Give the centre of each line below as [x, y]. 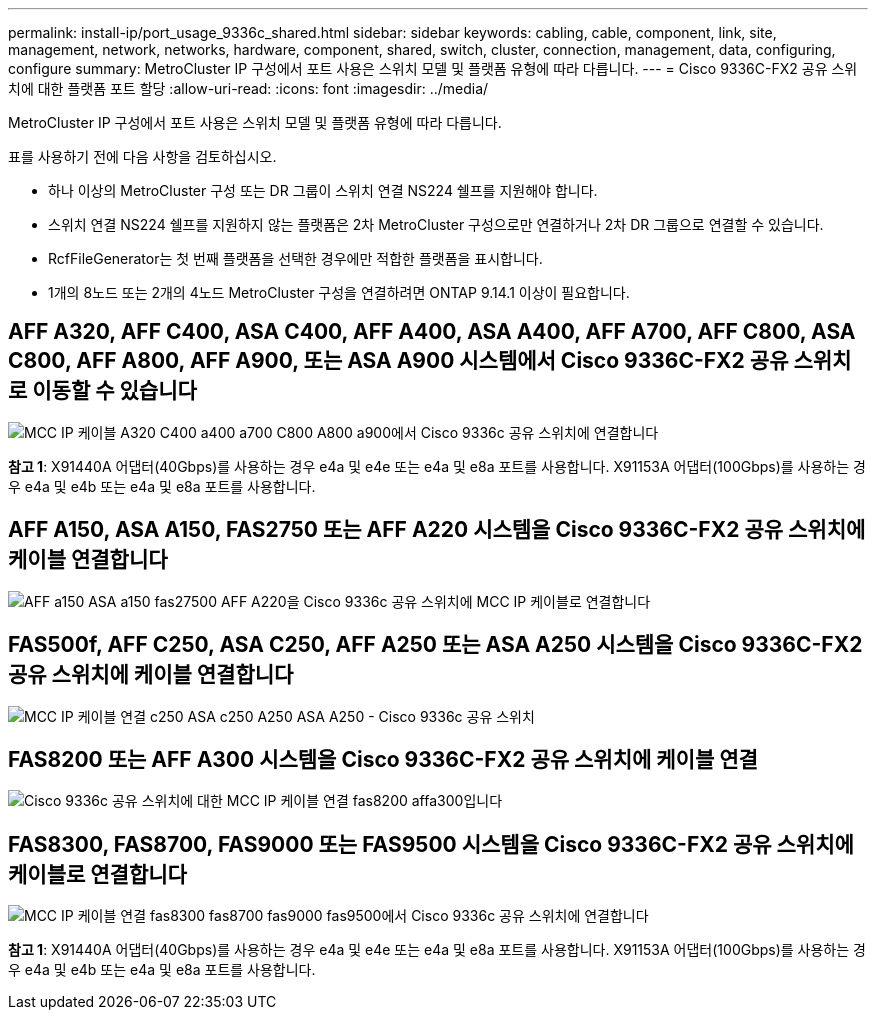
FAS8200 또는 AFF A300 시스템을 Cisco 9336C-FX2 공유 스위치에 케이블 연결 [383, 759]
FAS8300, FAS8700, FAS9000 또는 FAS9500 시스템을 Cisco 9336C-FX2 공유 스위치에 [431, 844]
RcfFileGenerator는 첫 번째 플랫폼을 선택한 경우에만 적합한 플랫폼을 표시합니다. [295, 258]
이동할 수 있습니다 [114, 391]
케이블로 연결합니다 [97, 874]
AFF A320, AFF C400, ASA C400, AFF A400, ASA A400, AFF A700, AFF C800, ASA [432, 332]
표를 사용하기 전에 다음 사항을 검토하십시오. [142, 156]
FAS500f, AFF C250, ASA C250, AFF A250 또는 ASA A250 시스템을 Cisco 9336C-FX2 [435, 645]
